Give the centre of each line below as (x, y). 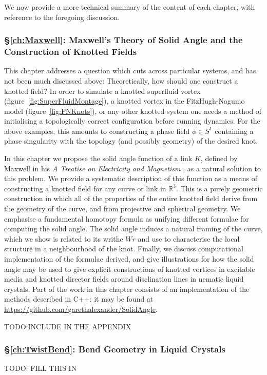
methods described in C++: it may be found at (79, 299)
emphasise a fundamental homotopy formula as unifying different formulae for (127, 218)
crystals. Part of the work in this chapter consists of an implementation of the (127, 289)
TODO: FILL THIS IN (41, 368)
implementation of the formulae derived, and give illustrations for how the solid (129, 259)
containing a (234, 131)
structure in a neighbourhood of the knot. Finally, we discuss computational (124, 249)
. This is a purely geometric (219, 188)
